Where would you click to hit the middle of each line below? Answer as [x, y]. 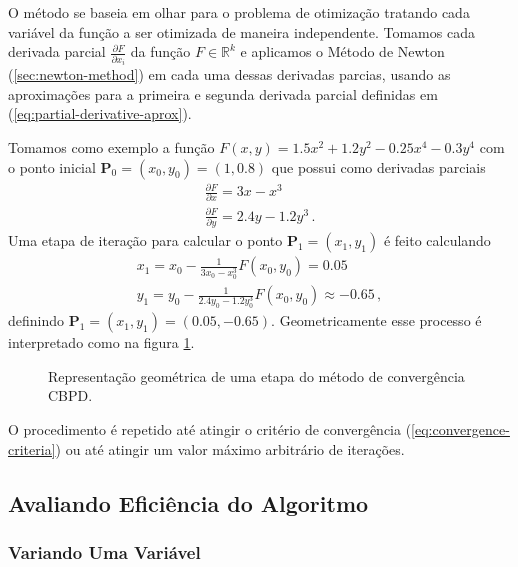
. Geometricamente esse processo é [376, 320]
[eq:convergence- [460, 429]
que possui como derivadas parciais [378, 166]
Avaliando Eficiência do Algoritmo [188, 502]
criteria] [32, 448]
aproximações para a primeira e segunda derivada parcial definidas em [223, 93]
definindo [36, 320]
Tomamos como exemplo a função [111, 146]
